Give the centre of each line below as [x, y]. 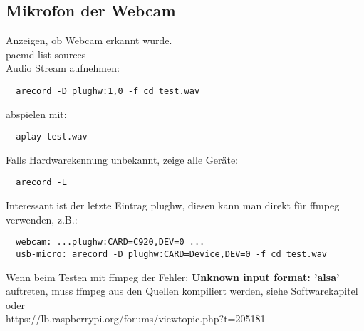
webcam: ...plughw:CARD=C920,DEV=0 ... [110, 242]
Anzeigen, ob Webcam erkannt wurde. [89, 40]
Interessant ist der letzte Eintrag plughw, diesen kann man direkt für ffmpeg [173, 205]
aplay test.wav [52, 137]
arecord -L [41, 183]
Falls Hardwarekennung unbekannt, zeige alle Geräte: [122, 159]
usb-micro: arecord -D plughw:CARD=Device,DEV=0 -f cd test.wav [172, 254]
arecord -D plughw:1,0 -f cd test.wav [108, 91]
